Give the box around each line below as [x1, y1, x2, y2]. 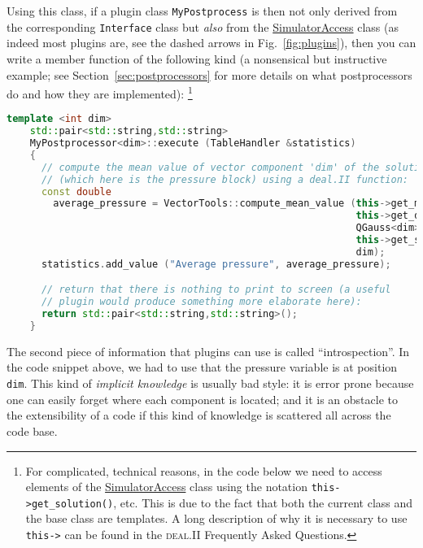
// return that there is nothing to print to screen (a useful [41, 284, 391, 296]
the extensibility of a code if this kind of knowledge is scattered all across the [7, 407, 391, 424]
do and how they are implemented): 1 [7, 83, 193, 102]
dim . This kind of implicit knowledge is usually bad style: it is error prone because [7, 375, 414, 392]
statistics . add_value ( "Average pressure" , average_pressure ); [41, 258, 391, 270]
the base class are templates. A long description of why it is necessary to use [25, 510, 408, 527]
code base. [7, 422, 58, 439]
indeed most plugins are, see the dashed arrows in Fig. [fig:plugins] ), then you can [7, 34, 416, 51]
